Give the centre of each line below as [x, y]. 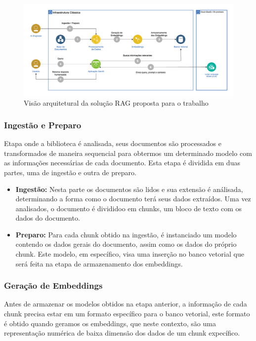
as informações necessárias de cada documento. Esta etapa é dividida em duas [122, 163]
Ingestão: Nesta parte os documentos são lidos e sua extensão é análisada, [129, 189]
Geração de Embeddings [53, 285]
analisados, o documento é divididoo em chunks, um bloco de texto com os [129, 208]
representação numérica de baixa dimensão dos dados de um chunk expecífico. [122, 333]
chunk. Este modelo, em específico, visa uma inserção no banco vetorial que [130, 254]
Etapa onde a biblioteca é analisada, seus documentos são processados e [113, 143]
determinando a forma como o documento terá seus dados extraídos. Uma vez [133, 199]
